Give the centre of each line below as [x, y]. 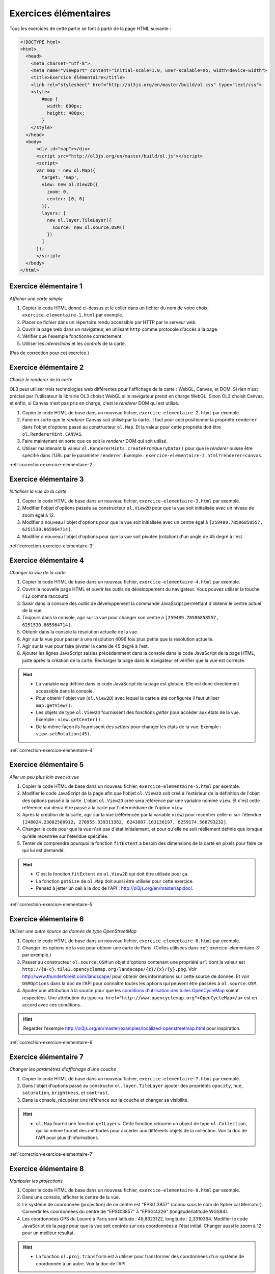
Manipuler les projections [36, 1181]
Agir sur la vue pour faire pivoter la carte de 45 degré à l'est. [86, 646]
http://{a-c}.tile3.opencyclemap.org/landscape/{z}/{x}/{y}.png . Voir [109, 969]
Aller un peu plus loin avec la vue [44, 777]
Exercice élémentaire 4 [47, 560]
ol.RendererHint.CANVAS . [52, 434]
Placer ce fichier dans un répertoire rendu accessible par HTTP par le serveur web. [109, 322]
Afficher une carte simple [36, 299]
